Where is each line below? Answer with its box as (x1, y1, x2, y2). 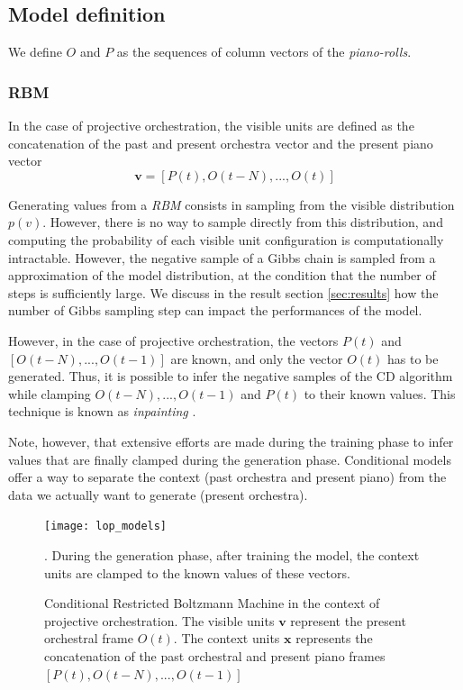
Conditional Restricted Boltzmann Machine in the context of (44, 594, 380, 613)
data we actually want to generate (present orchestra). (8, 485, 308, 504)
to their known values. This (304, 384, 456, 403)
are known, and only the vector (170, 349, 343, 368)
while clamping (8, 384, 91, 403)
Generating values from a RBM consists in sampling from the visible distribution (8, 195, 455, 213)
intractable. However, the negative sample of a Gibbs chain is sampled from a (8, 248, 436, 267)
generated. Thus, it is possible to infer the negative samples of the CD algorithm (8, 367, 453, 386)
